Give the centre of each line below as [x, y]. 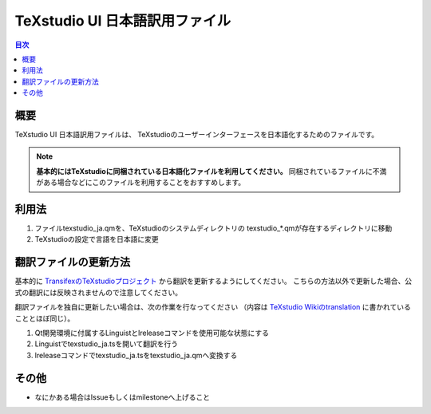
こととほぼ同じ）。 [45, 318]
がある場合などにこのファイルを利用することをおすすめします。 [141, 183]
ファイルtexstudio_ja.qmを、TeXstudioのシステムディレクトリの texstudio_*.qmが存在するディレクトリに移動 [214, 228]
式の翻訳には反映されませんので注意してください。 [99, 292]
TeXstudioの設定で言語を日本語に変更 [97, 239]
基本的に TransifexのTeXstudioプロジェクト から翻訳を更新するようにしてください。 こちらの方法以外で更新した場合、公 [214, 281]
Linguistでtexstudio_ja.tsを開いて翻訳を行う [107, 344]
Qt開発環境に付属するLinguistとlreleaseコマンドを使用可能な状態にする [152, 333]
